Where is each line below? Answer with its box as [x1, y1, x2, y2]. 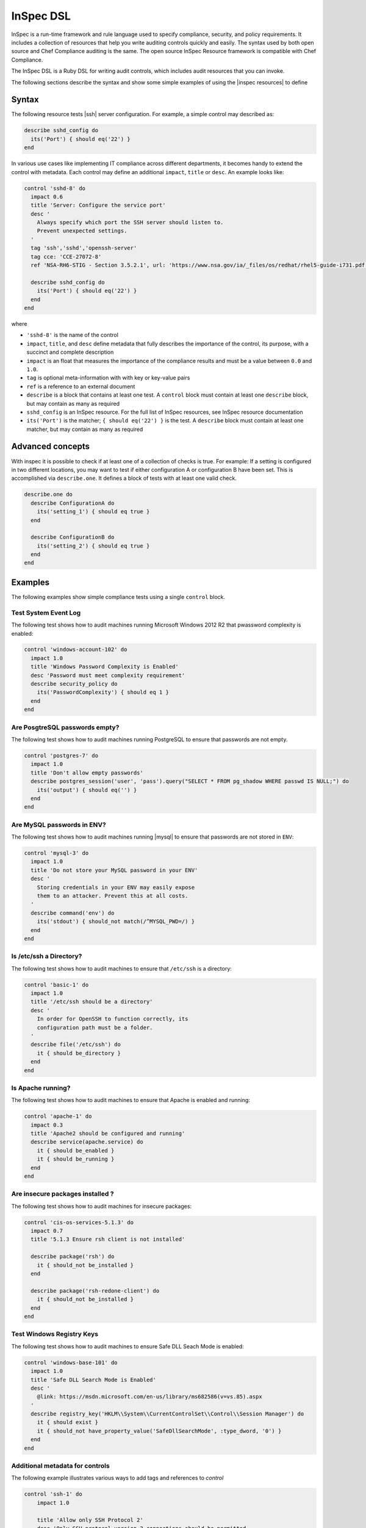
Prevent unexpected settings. [37, 227, 127, 235]
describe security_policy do [30, 680, 118, 688]
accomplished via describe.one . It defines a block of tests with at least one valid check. [11, 474, 237, 482]
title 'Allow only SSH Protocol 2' [37, 1516, 143, 1523]
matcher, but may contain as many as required [26, 425, 143, 433]
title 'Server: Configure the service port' [30, 202, 166, 209]
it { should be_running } [37, 1156, 115, 1163]
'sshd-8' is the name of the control [26, 331, 119, 339]
